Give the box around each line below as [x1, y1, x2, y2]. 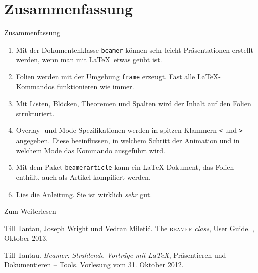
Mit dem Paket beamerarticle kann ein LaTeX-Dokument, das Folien [16, 162, 234, 172]
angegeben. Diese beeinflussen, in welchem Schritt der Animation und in [16, 135, 240, 146]
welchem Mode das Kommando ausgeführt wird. [16, 145, 165, 155]
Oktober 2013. [4, 233, 48, 243]
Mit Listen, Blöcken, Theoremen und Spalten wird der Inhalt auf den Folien [16, 98, 251, 109]
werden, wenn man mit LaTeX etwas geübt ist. [16, 54, 162, 65]
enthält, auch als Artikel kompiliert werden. [16, 171, 151, 182]
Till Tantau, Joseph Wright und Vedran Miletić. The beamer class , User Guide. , [4, 222, 254, 233]
